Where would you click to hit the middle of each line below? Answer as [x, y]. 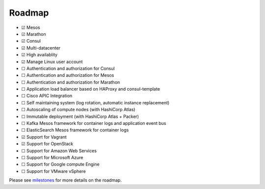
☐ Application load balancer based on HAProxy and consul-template [91, 89]
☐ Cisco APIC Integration [47, 96]
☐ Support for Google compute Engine [61, 165]
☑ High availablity [40, 55]
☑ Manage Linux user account [52, 62]
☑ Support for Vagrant [44, 137]
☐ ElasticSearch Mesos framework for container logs [75, 130]
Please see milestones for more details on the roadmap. [66, 180]
